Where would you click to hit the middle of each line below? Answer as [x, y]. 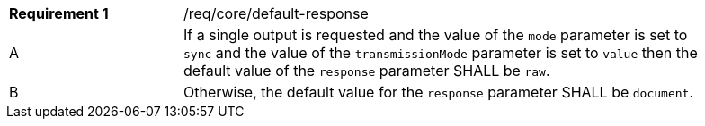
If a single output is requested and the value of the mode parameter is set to [436, 35]
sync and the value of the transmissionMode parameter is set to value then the [441, 53]
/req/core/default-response [276, 13]
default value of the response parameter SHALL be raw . [367, 71]
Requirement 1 [59, 13]
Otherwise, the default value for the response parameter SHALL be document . [439, 92]
